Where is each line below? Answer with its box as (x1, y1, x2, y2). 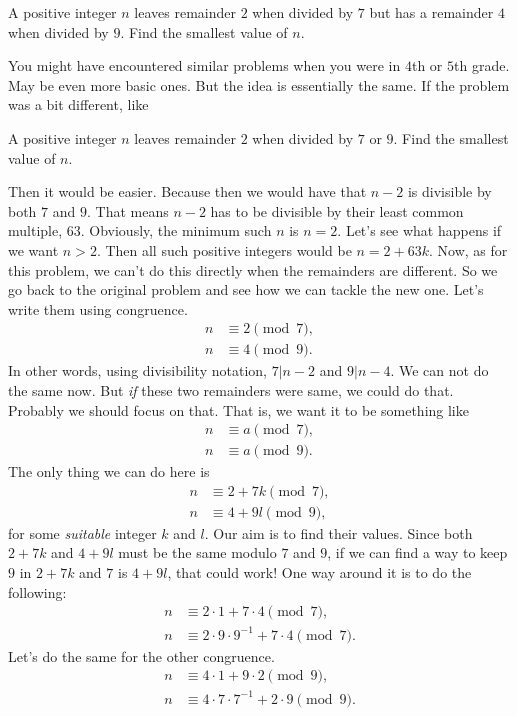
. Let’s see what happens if (337, 220, 502, 241)
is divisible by (407, 181, 492, 202)
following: (8, 581, 67, 602)
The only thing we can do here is (8, 461, 210, 482)
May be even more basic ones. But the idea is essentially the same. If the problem (8, 74, 510, 95)
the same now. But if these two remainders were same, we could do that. (8, 379, 454, 400)
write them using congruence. (8, 298, 188, 319)
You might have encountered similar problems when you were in (8, 55, 401, 76)
